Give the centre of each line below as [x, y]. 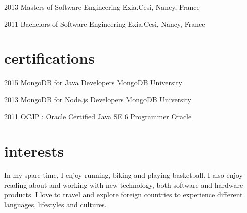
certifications [49, 58]
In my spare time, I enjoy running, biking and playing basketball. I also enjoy [123, 175]
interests [34, 151]
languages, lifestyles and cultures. [55, 204]
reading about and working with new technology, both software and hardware [124, 185]
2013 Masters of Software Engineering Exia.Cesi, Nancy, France [102, 7]
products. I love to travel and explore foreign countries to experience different [123, 195]
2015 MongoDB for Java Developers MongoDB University [93, 82]
